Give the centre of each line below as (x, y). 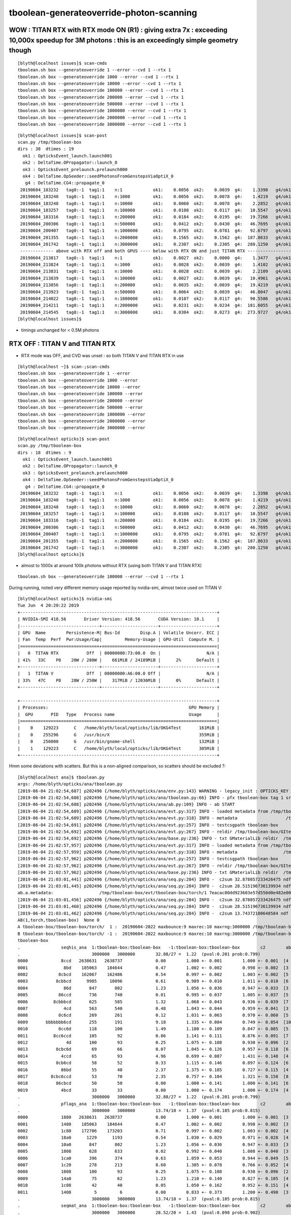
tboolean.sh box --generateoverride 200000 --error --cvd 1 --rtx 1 (101, 97)
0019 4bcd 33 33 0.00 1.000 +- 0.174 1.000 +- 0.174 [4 (153, 1090)
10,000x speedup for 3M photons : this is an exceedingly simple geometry (124, 40)
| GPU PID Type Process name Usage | (119, 714)
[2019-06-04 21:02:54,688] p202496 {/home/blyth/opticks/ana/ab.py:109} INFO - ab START (126, 805)
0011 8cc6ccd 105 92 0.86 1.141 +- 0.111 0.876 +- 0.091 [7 (153, 1036)
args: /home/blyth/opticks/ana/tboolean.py (70, 784)
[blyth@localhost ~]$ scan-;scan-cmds (64, 366)
